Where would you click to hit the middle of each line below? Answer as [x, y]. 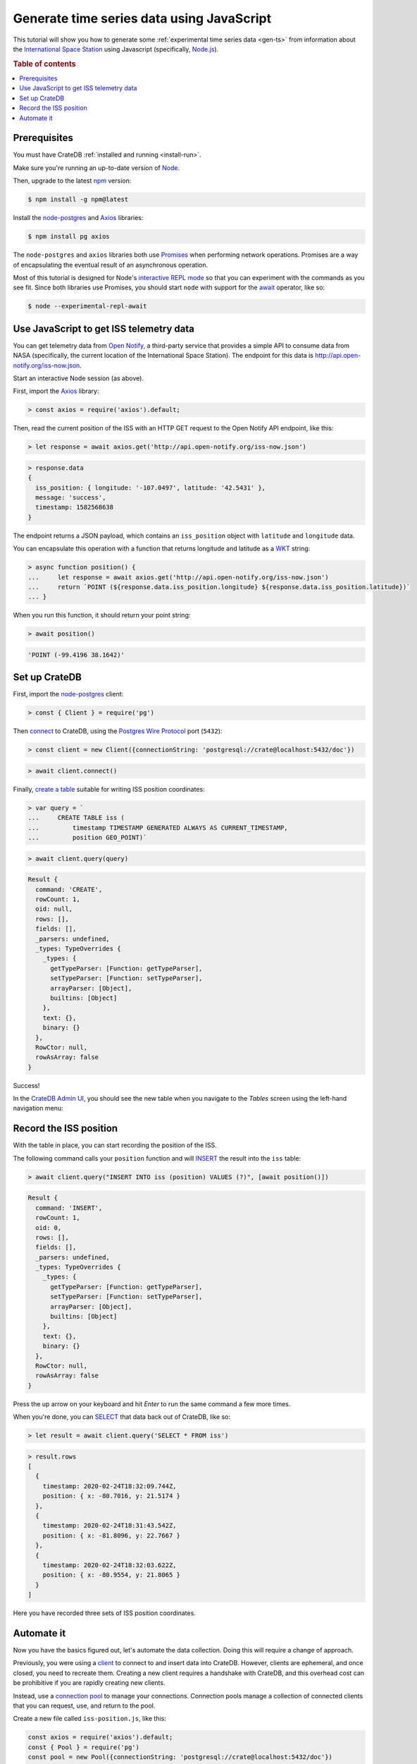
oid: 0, [49, 1227]
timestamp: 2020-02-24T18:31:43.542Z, [110, 1526]
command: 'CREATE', [69, 889]
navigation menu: [38, 1108]
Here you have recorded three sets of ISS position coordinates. [105, 1613]
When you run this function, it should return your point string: [102, 615]
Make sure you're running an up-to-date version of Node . [96, 168]
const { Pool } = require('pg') [84, 1747]
